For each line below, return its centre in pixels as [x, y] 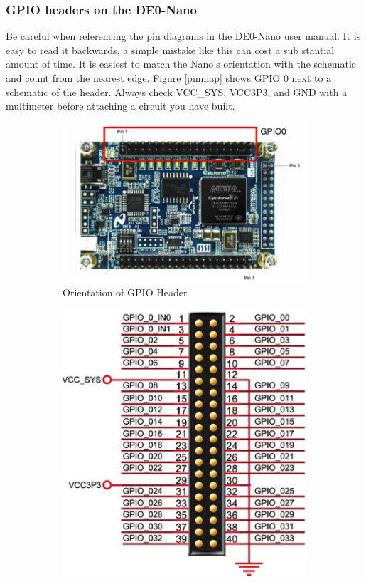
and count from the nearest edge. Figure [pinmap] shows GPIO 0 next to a [169, 78]
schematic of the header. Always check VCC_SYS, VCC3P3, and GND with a [177, 92]
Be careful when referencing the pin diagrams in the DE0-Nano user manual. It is [183, 36]
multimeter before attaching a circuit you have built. [120, 106]
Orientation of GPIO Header [125, 292]
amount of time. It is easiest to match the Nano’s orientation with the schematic [181, 64]
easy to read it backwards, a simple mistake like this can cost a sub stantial [170, 50]
